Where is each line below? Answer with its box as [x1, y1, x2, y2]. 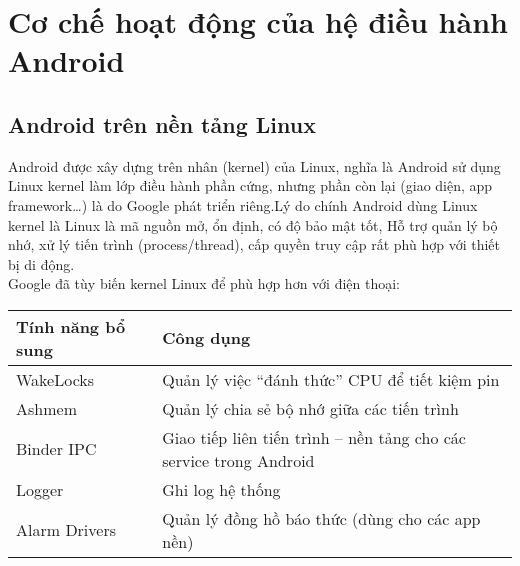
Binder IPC [16, 437, 97, 461]
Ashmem [16, 396, 77, 420]
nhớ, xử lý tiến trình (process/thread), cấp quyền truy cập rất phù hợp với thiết [8, 234, 500, 255]
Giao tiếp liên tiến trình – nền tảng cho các [162, 425, 466, 449]
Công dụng [162, 326, 251, 350]
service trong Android [162, 448, 315, 472]
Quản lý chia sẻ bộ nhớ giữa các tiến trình [162, 396, 459, 420]
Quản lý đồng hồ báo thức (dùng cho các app [162, 506, 481, 530]
